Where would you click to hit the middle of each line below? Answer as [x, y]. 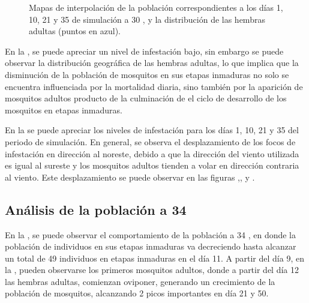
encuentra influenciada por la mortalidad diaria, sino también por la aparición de [154, 86]
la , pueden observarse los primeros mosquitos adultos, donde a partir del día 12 [152, 270]
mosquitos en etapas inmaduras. [64, 109]
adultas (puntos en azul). [75, 31]
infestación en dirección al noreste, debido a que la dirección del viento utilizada [152, 153]
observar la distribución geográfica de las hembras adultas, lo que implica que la [152, 63]
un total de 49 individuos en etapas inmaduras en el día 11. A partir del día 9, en [154, 258]
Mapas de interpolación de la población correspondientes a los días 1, [156, 7]
